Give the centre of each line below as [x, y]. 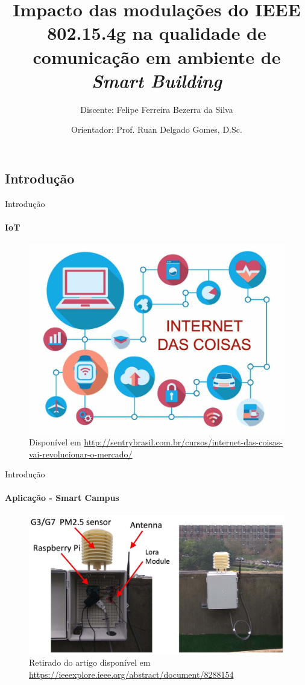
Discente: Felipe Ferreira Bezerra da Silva [157, 109]
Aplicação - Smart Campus [62, 498]
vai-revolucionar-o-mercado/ [81, 454]
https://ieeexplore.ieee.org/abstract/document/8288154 [131, 674]
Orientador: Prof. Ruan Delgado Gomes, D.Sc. [157, 129]
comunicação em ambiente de [157, 56]
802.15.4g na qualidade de [157, 33]
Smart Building [157, 80]
